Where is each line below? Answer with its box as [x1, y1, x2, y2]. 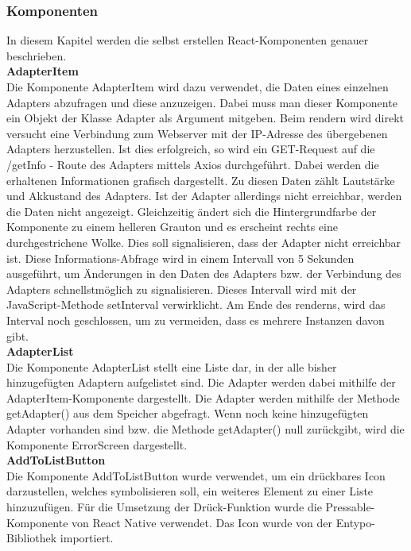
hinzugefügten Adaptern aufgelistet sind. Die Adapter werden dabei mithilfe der [6, 374, 396, 391]
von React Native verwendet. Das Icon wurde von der [72, 514, 333, 530]
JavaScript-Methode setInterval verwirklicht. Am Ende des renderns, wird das [6, 296, 386, 313]
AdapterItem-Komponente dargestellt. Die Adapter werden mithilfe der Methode [6, 389, 400, 406]
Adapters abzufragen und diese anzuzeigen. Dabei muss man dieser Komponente [6, 94, 397, 110]
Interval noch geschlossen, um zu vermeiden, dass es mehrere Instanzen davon [6, 311, 385, 328]
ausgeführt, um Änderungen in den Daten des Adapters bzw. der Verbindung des [6, 265, 401, 282]
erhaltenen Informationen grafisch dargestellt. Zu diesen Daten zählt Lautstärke [6, 171, 395, 188]
